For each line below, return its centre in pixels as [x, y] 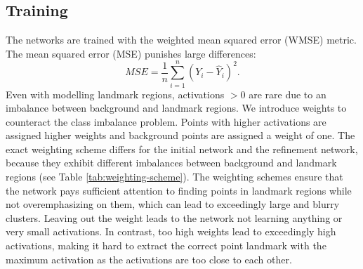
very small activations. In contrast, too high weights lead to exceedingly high [171, 231]
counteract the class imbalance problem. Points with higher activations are [166, 121]
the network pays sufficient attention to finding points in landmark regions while [179, 190]
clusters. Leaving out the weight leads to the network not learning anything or [174, 217]
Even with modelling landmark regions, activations [115, 94]
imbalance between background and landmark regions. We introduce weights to [176, 108]
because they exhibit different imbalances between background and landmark [171, 163]
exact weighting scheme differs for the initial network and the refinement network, [182, 149]
